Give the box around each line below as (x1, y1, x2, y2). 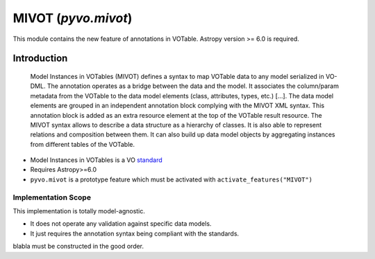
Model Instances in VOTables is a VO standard (30, 156, 162, 164)
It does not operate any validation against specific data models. (30, 220, 212, 228)
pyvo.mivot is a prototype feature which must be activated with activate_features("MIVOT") (30, 175, 312, 184)
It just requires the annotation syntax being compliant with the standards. (30, 229, 240, 238)
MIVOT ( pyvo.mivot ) (12, 10, 133, 26)
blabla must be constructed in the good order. (12, 242, 144, 251)
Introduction (12, 53, 68, 64)
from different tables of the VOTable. (30, 140, 135, 148)
